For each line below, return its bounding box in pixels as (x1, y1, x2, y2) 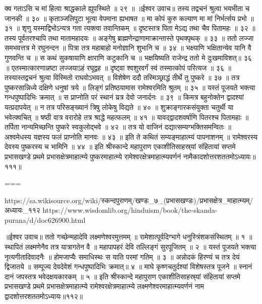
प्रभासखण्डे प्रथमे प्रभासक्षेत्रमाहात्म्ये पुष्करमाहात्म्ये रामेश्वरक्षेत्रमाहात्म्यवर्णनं (5, 151, 181, 161)
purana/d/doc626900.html (5, 214, 86, 225)
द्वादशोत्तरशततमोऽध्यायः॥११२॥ (5, 291, 83, 301)
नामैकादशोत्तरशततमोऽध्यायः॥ (183, 151, 256, 161)
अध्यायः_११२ (5, 205, 40, 215)
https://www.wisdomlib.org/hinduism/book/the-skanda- (42, 205, 218, 215)
